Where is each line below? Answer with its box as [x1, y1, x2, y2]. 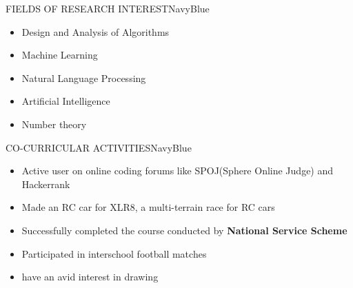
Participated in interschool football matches [21, 246, 207, 260]
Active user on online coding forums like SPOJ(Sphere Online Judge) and [21, 163, 334, 178]
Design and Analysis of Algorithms [21, 24, 170, 39]
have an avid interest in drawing [21, 269, 159, 284]
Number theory [21, 116, 87, 131]
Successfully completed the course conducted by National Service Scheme [21, 223, 347, 237]
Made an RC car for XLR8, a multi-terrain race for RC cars [21, 200, 275, 214]
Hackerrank [21, 176, 70, 191]
